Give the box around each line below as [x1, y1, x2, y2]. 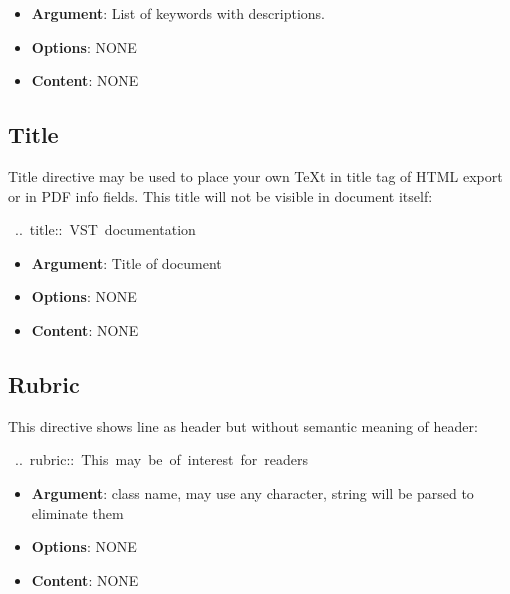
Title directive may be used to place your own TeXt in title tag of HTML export [8, 165, 503, 186]
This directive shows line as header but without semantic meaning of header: [8, 415, 478, 436]
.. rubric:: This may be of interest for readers [14, 449, 308, 470]
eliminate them [31, 502, 124, 523]
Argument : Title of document [31, 252, 222, 273]
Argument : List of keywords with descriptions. [31, 3, 325, 23]
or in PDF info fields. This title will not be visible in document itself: [8, 185, 433, 206]
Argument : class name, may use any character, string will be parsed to [31, 482, 474, 503]
